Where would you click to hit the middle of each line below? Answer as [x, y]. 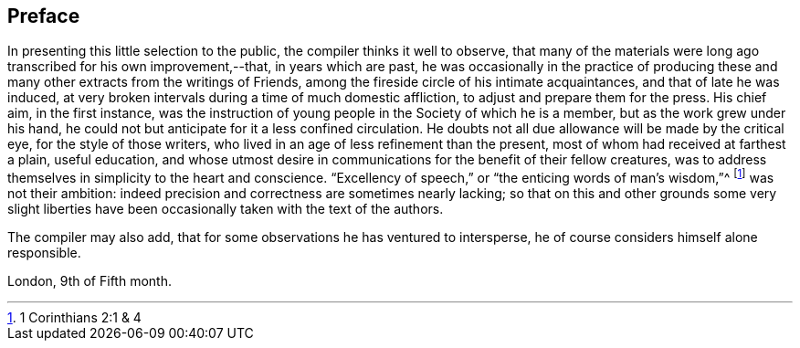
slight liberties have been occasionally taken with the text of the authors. [226, 209]
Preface [44, 16]
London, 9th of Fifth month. [89, 281]
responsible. [44, 253]
